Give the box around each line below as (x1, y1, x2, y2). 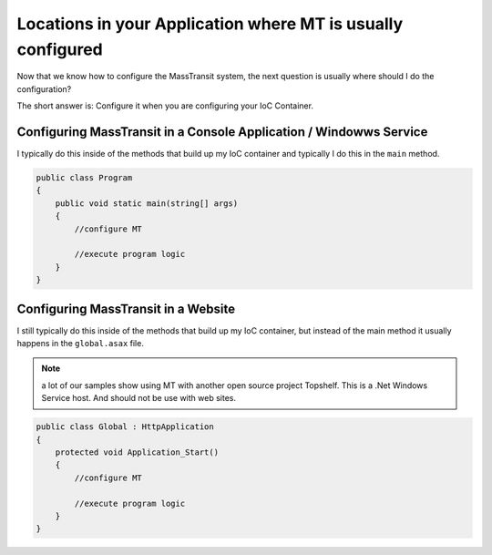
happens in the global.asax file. (16, 338, 145, 349)
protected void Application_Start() (55, 447, 219, 457)
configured (16, 39, 104, 59)
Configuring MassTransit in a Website (16, 301, 236, 316)
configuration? (16, 83, 72, 95)
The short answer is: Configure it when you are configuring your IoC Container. (16, 100, 314, 111)
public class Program (36, 173, 133, 183)
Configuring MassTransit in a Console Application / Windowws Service (16, 124, 428, 139)
